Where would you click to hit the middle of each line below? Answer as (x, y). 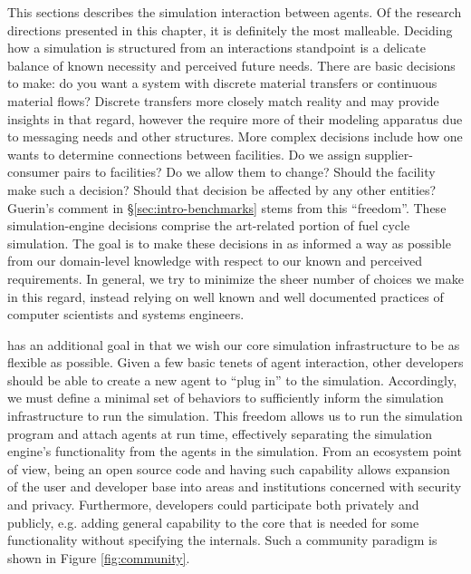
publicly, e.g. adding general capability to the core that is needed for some (213, 522)
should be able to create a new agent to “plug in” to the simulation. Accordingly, (232, 379)
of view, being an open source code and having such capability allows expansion (229, 468)
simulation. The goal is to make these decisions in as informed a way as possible (229, 243)
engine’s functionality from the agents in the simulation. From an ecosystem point (235, 451)
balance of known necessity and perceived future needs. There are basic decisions (231, 65)
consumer (34, 172)
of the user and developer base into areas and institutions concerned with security (235, 486)
